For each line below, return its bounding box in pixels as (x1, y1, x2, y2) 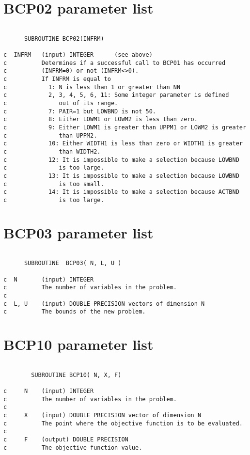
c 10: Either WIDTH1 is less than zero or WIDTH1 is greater (3, 140, 243, 147)
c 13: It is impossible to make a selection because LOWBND (3, 172, 239, 179)
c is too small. (3, 180, 104, 188)
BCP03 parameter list (3, 222, 154, 242)
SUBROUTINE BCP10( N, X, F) (31, 371, 122, 378)
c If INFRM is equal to (3, 76, 111, 83)
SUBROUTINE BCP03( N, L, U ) (24, 260, 122, 267)
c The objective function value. (3, 444, 142, 451)
